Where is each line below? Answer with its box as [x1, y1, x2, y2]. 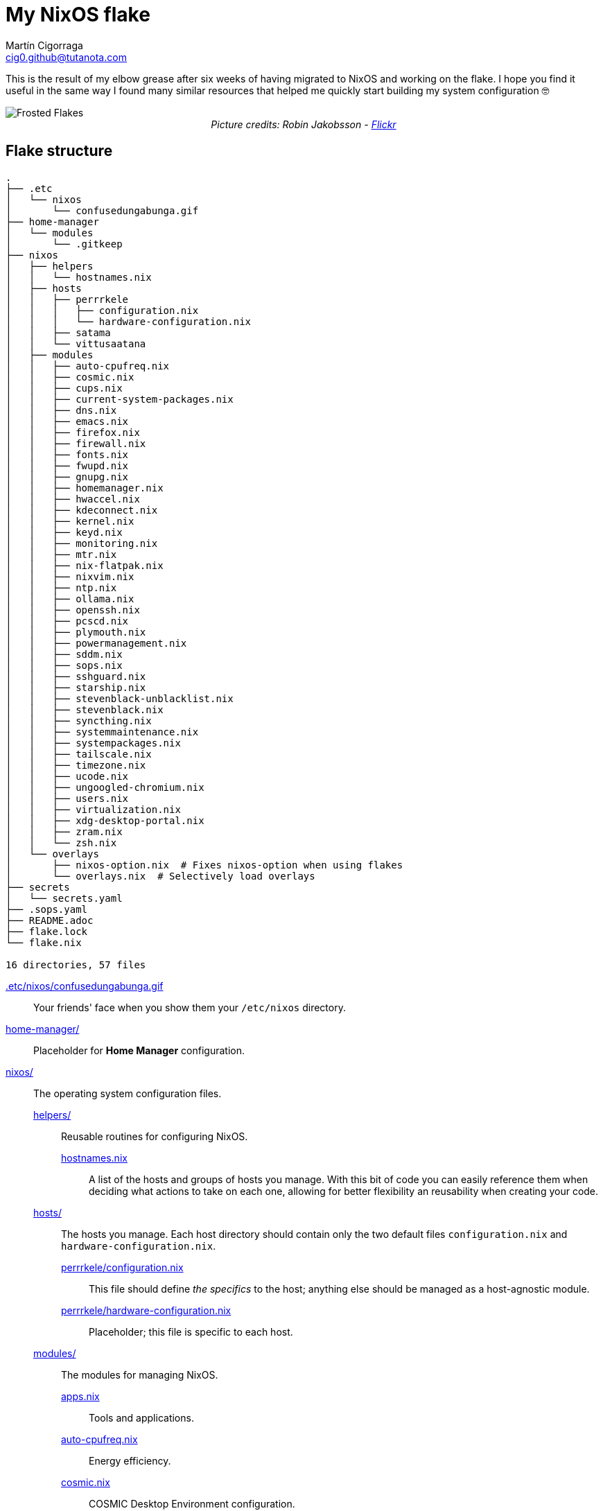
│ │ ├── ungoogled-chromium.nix [6, 781, 204, 793]
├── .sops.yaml [6, 903, 88, 915]
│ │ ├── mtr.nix [6, 548, 117, 560]
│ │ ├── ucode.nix [6, 770, 129, 782]
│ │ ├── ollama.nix [6, 593, 134, 604]
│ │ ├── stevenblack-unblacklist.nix [6, 692, 234, 704]
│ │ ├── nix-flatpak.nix [6, 559, 164, 571]
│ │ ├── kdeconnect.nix [6, 504, 158, 516]
